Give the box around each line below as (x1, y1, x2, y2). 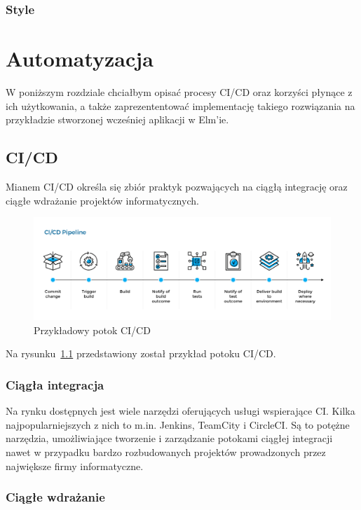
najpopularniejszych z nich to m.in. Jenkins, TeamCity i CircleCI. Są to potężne (6, 417, 350, 432)
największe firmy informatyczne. (6, 458, 144, 473)
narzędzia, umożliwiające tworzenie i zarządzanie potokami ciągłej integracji (6, 431, 333, 446)
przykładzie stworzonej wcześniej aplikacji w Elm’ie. (6, 112, 229, 127)
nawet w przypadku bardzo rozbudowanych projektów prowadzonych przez (6, 444, 326, 459)
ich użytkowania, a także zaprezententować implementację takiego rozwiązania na (6, 98, 355, 113)
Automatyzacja (6, 44, 154, 73)
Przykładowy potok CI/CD (34, 322, 151, 337)
